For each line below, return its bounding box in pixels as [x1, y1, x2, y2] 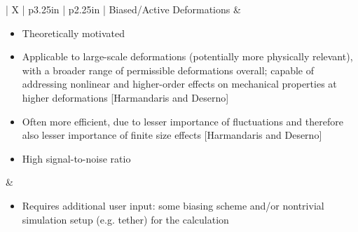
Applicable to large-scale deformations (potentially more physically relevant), [22, 49, 353, 64]
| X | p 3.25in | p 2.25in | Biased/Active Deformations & [6, 2, 241, 16]
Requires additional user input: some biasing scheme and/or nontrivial [22, 198, 324, 212]
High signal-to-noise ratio [22, 151, 131, 165]
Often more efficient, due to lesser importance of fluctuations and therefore [22, 114, 343, 128]
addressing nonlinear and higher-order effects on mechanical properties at [22, 76, 337, 91]
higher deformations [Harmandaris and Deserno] [22, 90, 229, 104]
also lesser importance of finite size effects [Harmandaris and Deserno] [22, 128, 322, 142]
